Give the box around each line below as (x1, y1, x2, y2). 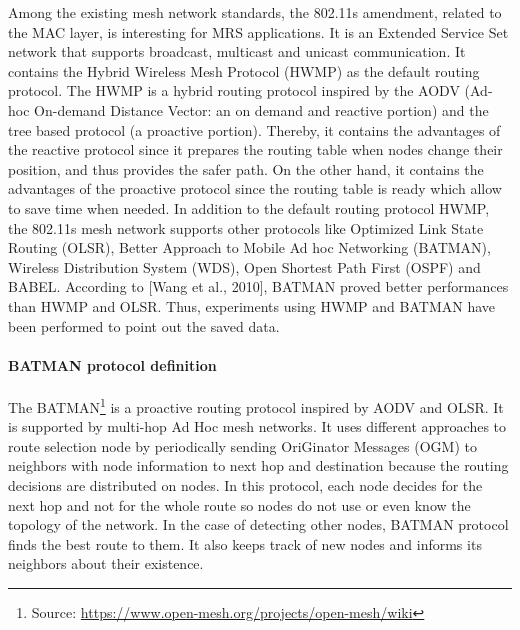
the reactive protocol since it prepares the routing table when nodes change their (8, 139, 503, 160)
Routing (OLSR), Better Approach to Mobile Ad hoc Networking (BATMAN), (8, 237, 491, 258)
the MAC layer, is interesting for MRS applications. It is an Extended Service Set (8, 21, 509, 42)
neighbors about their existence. (8, 553, 204, 574)
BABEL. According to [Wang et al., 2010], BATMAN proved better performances (8, 276, 509, 297)
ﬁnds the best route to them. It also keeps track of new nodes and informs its (8, 533, 482, 554)
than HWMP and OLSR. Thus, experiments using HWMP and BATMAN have (8, 295, 496, 316)
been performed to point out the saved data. (8, 315, 280, 336)
